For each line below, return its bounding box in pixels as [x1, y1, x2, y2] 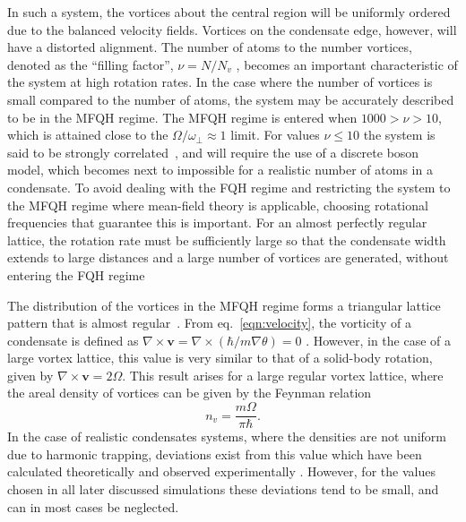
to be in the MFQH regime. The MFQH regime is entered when [7, 107, 358, 126]
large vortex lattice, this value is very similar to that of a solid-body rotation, [7, 348, 433, 367]
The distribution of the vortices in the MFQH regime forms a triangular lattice [7, 295, 441, 314]
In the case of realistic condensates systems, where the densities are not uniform [7, 427, 446, 446]
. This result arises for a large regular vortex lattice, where [122, 365, 444, 384]
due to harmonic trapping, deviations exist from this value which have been [7, 444, 422, 463]
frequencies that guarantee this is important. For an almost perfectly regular [7, 213, 427, 232]
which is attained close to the [7, 125, 168, 144]
